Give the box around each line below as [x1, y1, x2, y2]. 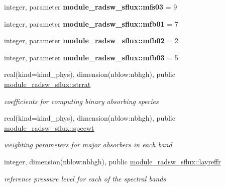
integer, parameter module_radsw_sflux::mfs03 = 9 [4, 2, 177, 12]
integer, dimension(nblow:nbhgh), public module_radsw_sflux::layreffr [4, 156, 221, 166]
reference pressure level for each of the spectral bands [4, 173, 166, 183]
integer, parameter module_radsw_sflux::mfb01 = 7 [4, 18, 178, 29]
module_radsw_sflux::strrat [4, 78, 91, 89]
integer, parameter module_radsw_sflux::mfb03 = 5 [4, 52, 178, 62]
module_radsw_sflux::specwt [4, 122, 94, 133]
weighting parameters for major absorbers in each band [4, 139, 172, 150]
